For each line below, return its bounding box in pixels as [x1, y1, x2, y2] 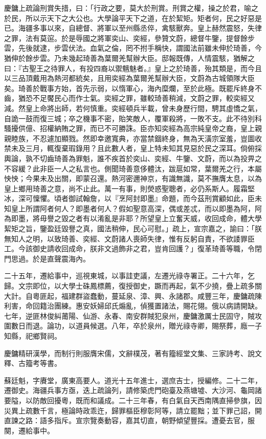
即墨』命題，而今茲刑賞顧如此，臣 [140, 193, 255, 204]
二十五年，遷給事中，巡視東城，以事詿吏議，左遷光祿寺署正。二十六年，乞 [4, 270, 255, 281]
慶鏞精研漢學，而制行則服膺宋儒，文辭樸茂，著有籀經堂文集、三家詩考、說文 [4, 347, 262, 358]
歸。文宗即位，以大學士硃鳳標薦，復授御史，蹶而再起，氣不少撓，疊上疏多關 [4, 280, 262, 291]
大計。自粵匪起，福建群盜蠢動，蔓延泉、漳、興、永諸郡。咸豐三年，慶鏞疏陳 [4, 290, 262, 301]
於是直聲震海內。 [32, 253, 90, 264]
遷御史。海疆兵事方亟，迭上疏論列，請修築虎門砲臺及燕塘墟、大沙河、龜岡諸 [4, 385, 262, 396]
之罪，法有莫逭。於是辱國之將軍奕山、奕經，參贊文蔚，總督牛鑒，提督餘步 [4, 32, 255, 43]
